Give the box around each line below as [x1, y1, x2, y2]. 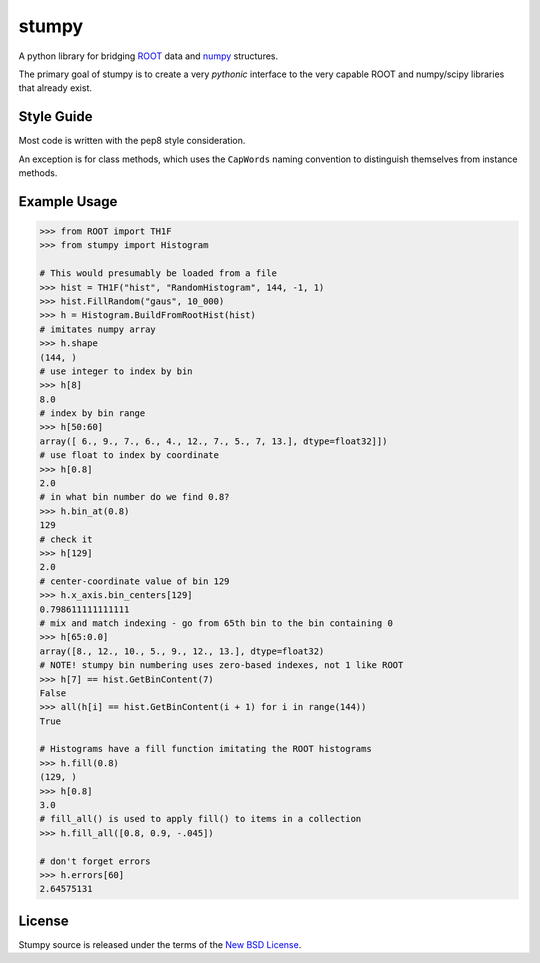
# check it [39, 533, 93, 545]
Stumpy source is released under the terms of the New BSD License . [18, 938, 302, 950]
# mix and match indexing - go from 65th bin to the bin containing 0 [39, 617, 394, 629]
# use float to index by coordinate [39, 450, 220, 461]
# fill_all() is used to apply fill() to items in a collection [39, 813, 362, 825]
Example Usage [18, 193, 118, 210]
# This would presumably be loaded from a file [39, 268, 277, 279]
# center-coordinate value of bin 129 [39, 575, 230, 587]
